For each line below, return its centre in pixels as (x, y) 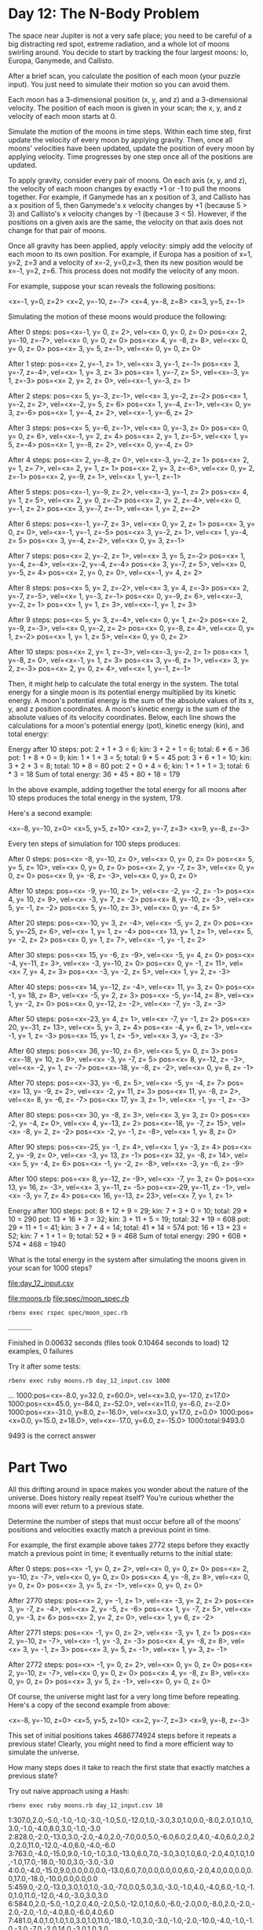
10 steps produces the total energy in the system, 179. (95, 798)
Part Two (38, 1467)
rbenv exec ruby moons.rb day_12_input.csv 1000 (89, 1380)
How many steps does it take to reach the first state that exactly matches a (129, 1767)
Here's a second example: (50, 813)
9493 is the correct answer (52, 1435)
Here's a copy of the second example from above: (89, 1705)
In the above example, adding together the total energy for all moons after (128, 789)
